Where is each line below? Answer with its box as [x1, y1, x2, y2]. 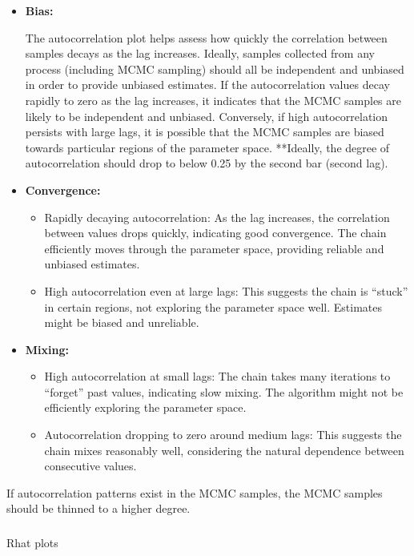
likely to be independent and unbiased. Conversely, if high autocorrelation [25, 107, 388, 124]
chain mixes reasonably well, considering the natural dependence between [44, 441, 404, 458]
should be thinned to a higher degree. [6, 500, 191, 517]
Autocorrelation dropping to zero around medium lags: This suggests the [44, 426, 402, 443]
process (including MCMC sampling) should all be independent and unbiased [25, 60, 404, 77]
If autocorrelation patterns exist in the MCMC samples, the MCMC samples [6, 484, 383, 501]
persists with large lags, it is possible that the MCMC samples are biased [25, 123, 384, 140]
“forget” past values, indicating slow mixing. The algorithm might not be [44, 383, 404, 400]
